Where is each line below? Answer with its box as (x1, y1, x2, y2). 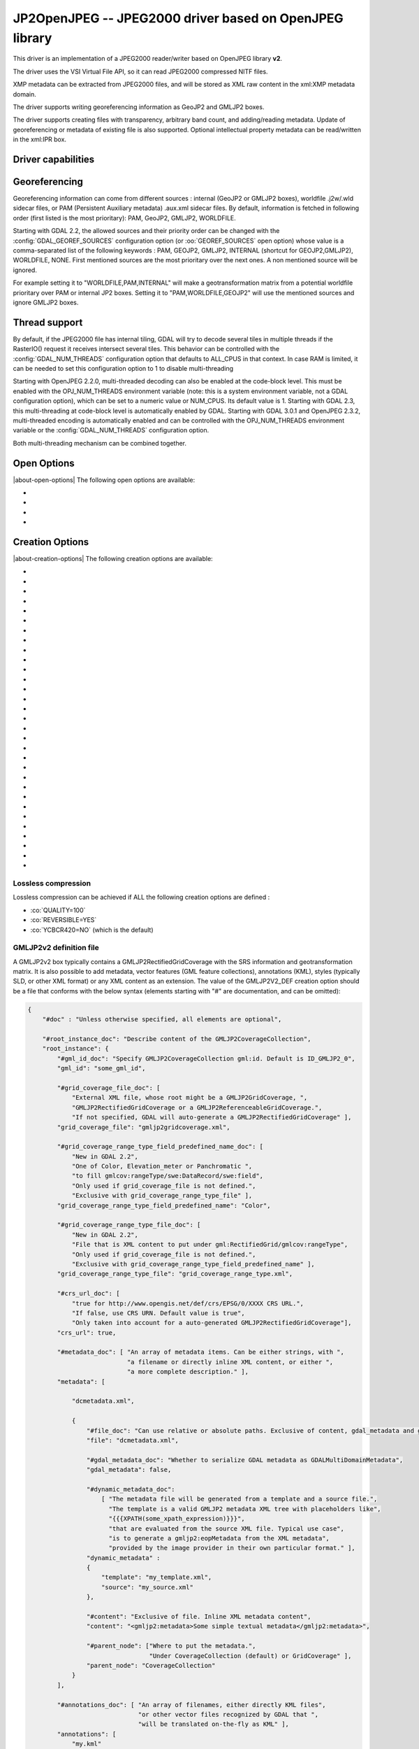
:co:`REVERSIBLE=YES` (30, 916, 97, 924)
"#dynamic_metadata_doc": (86, 1485, 175, 1493)
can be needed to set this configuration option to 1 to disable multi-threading (13, 364, 234, 372)
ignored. (13, 266, 38, 274)
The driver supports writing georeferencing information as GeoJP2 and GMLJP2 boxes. (13, 102, 265, 111)
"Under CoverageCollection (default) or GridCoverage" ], (149, 1652, 352, 1659)
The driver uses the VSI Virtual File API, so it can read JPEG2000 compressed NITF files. (13, 67, 268, 76)
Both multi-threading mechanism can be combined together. (13, 439, 187, 447)
